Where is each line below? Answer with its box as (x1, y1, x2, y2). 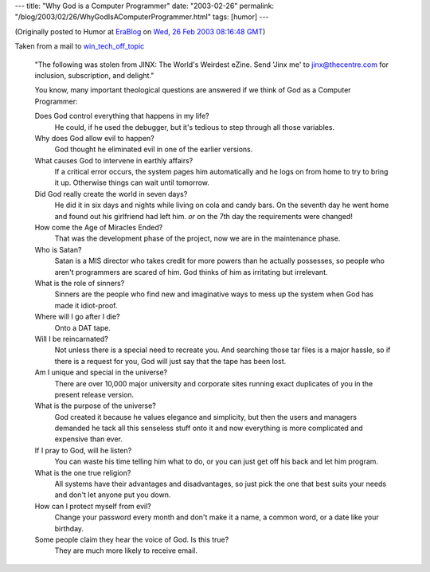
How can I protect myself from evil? (34, 501, 151, 511)
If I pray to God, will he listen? (34, 445, 132, 455)
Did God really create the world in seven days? (34, 189, 188, 198)
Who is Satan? (34, 245, 82, 254)
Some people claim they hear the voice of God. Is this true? (34, 535, 229, 544)
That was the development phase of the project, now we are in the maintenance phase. (54, 233, 341, 243)
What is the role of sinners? (34, 278, 125, 288)
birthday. (54, 523, 84, 533)
